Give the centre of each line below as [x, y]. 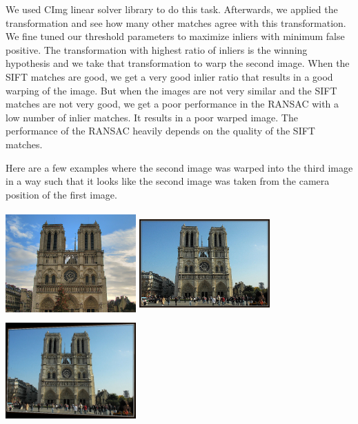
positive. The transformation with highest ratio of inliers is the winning [157, 49]
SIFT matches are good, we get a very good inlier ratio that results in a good [169, 76]
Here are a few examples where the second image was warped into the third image [179, 167]
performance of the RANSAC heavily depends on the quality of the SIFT [160, 131]
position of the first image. [61, 194]
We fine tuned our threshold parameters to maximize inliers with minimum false [175, 36]
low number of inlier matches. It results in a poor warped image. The [152, 117]
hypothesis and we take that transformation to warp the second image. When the [178, 63]
